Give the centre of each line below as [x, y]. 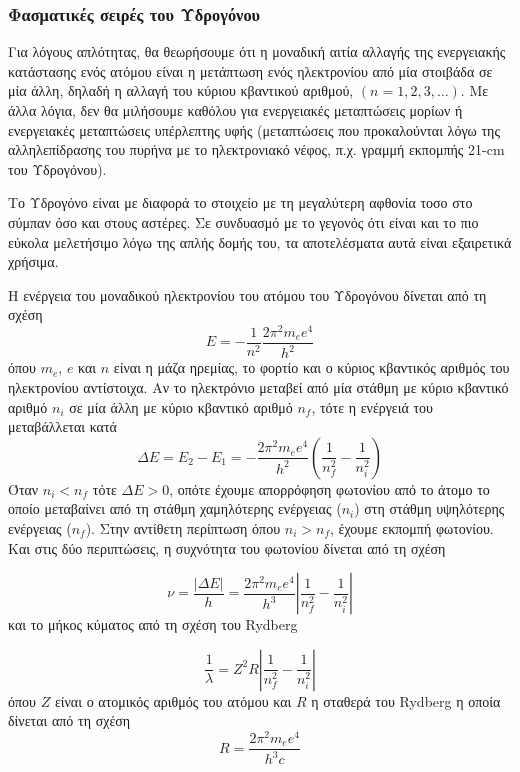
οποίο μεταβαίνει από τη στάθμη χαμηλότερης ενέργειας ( [175, 508]
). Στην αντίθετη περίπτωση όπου [183, 527]
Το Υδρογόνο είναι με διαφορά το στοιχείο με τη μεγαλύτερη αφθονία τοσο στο [240, 202]
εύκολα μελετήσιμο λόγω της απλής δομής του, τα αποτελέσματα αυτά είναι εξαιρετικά [260, 241]
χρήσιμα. [33, 261]
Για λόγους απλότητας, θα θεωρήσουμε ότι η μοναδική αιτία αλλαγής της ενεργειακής [257, 51]
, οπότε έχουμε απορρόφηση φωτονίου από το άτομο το [329, 488]
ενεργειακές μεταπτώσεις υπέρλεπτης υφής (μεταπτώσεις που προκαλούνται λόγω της [254, 129]
